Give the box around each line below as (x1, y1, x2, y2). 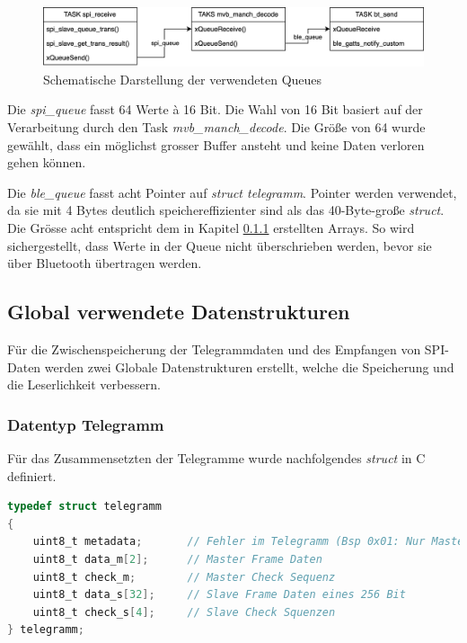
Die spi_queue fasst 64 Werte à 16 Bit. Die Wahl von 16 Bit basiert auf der (7, 100, 423, 119)
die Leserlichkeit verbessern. (7, 375, 161, 394)
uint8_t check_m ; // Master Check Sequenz (32, 570, 336, 584)
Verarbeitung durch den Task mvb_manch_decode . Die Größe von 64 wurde (7, 118, 426, 137)
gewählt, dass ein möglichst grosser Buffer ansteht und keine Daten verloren (7, 135, 425, 154)
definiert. (7, 466, 57, 485)
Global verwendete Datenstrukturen (7, 298, 350, 326)
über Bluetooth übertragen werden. (7, 254, 202, 272)
